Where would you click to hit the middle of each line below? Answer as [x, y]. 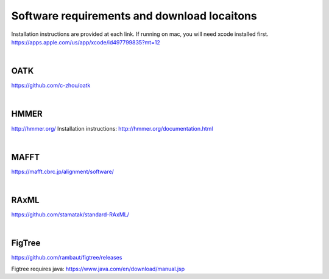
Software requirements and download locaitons [134, 16]
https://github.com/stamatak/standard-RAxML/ [70, 215]
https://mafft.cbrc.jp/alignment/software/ [62, 171]
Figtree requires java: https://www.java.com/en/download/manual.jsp [98, 269]
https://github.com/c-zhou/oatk [51, 86]
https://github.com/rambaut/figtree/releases [67, 258]
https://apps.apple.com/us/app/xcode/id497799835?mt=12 [86, 42]
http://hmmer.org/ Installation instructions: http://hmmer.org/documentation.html [112, 128]
